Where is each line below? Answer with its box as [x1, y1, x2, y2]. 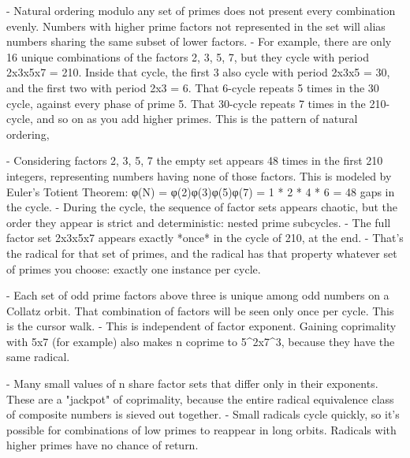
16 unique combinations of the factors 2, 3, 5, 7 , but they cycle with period [6, 48, 369, 65]
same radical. [6, 348, 70, 365]
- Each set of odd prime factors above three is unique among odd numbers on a [6, 287, 389, 303]
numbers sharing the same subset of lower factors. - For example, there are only [6, 33, 392, 50]
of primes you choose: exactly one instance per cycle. [6, 260, 261, 277]
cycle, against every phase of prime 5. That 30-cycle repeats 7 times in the [6, 95, 366, 111]
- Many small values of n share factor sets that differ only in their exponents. [6, 375, 378, 392]
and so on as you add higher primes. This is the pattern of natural [36, 110, 358, 127]
